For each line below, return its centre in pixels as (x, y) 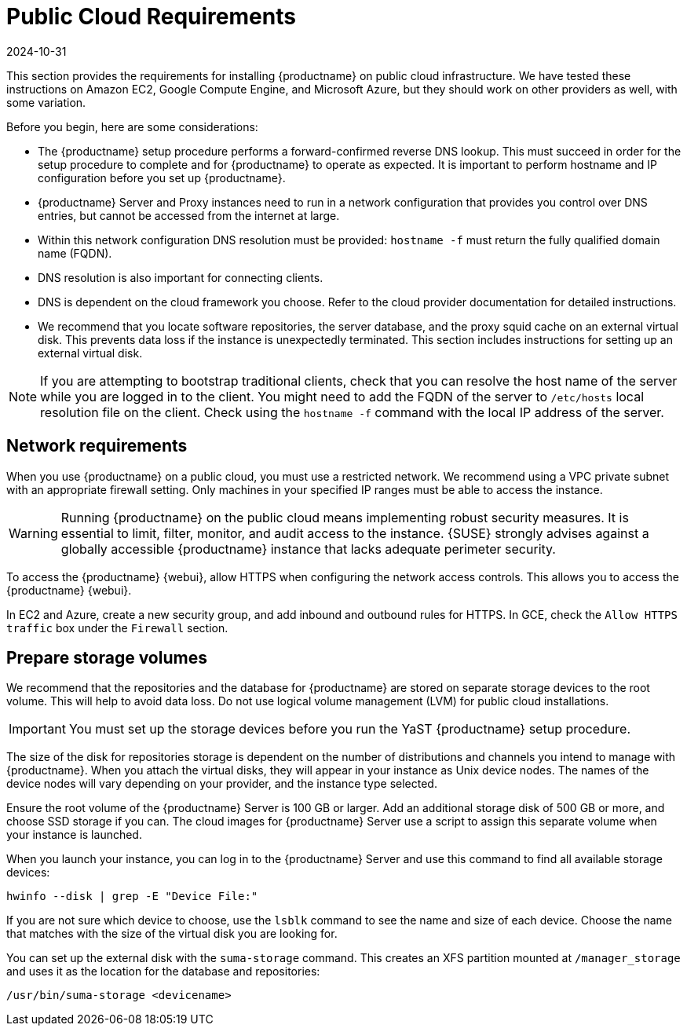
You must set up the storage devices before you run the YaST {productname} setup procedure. (349, 729)
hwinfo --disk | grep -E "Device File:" (132, 897)
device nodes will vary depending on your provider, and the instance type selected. (222, 784)
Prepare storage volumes (107, 658)
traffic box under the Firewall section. (117, 628)
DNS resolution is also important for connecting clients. (181, 277)
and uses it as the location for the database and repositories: (163, 972)
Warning (33, 533)
